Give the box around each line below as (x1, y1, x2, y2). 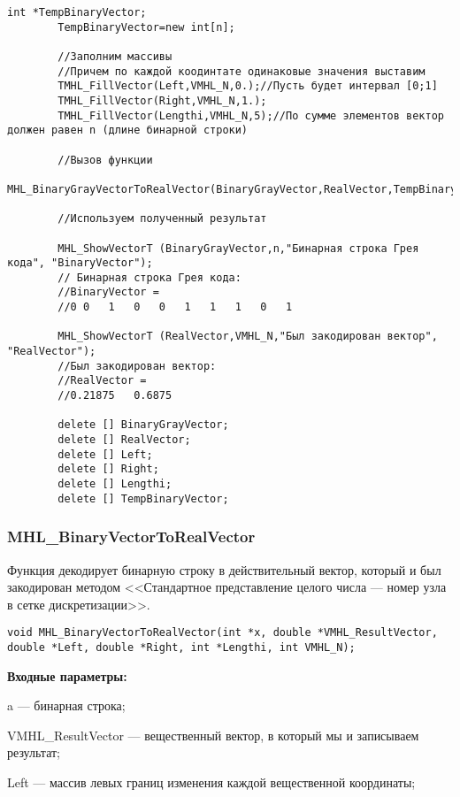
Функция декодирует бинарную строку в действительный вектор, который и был (7, 560, 441, 579)
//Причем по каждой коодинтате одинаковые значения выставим (57, 65, 425, 78)
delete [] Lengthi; (57, 478, 172, 490)
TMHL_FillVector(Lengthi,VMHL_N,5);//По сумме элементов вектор (57, 109, 444, 122)
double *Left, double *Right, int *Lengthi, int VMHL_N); (7, 640, 356, 654)
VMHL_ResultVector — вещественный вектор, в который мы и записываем (7, 725, 419, 744)
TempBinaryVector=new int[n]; (57, 20, 235, 34)
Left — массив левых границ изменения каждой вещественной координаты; (7, 773, 416, 791)
